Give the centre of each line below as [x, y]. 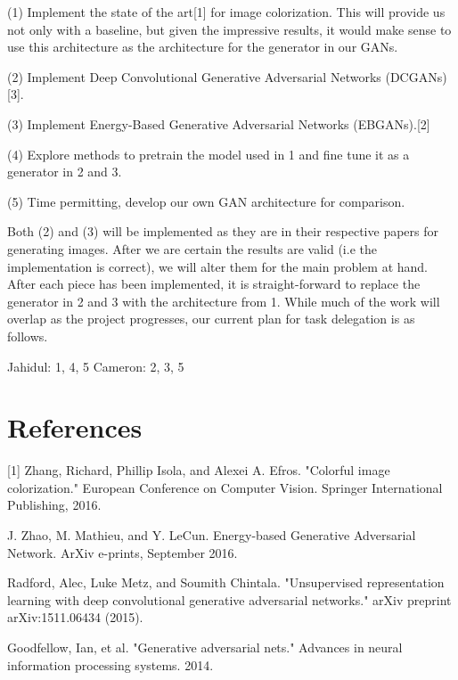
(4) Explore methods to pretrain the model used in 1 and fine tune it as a [209, 154]
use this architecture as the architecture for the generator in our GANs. [203, 47]
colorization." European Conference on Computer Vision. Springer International [225, 487]
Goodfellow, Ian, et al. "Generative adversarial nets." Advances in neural [205, 647]
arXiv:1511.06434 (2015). [75, 617]
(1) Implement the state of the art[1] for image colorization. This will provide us [226, 12]
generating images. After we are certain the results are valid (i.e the [192, 248]
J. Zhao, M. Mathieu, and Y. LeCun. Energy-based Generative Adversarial [212, 535]
